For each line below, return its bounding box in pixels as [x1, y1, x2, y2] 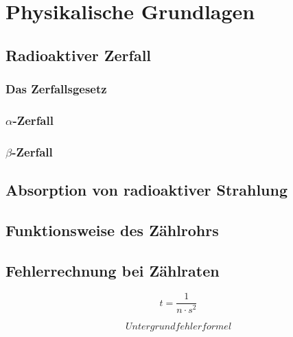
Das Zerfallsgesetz [5, 80, 107, 97]
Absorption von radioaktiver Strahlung [5, 179, 288, 200]
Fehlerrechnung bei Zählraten [5, 259, 220, 281]
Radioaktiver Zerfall [5, 44, 152, 65]
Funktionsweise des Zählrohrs [5, 219, 219, 240]
